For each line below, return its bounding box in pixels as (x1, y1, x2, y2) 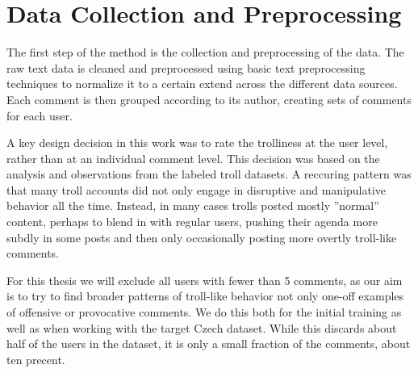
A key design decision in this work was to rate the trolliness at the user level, (6, 134, 388, 151)
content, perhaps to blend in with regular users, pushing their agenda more (6, 213, 378, 230)
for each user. (6, 107, 73, 124)
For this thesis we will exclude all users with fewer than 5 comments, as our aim (6, 271, 403, 288)
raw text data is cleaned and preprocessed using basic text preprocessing (6, 59, 366, 76)
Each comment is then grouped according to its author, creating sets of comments (6, 90, 412, 107)
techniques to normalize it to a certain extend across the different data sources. (6, 75, 398, 92)
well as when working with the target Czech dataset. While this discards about (6, 319, 397, 336)
